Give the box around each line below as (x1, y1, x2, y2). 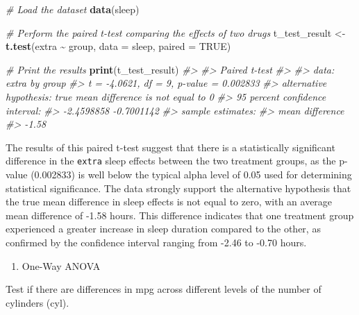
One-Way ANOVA (22, 258, 101, 273)
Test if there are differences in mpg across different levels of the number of (6, 282, 322, 296)
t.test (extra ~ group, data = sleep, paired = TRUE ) (6, 39, 231, 53)
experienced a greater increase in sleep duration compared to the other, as (6, 221, 321, 236)
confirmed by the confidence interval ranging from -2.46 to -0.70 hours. (6, 235, 307, 249)
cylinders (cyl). (6, 295, 69, 309)
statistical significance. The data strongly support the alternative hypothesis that (6, 180, 351, 195)
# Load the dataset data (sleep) (6, 2, 140, 16)
